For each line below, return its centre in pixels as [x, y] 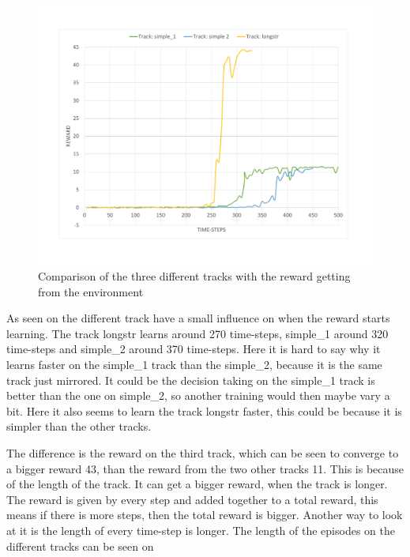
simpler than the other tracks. [79, 426]
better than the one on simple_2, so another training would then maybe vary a [198, 395]
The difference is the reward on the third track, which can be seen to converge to [203, 453]
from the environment [91, 291]
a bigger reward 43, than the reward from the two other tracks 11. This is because [205, 468]
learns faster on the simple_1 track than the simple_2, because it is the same [194, 365]
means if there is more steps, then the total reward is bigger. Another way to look [205, 515]
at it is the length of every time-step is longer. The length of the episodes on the [201, 531]
